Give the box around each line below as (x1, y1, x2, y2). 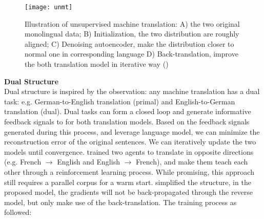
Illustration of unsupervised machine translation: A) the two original (25, 18, 240, 29)
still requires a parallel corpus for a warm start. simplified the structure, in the (4, 176, 251, 187)
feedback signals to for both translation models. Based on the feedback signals (4, 116, 250, 126)
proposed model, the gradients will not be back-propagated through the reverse (4, 187, 253, 197)
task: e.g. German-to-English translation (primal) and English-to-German (4, 96, 235, 106)
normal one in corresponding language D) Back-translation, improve (25, 48, 238, 59)
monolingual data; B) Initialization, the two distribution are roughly (25, 28, 239, 39)
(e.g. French (4, 156, 42, 167)
